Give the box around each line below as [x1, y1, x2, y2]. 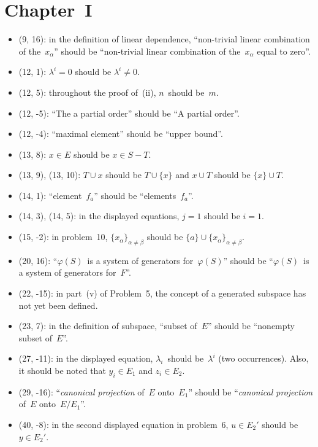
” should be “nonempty [207, 319, 295, 332]
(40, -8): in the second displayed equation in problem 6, [18, 418, 229, 430]
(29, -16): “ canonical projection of [18, 385, 145, 398]
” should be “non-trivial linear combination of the [54, 44, 241, 57]
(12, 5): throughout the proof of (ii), [18, 85, 156, 98]
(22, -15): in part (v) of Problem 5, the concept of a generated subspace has [18, 287, 306, 300]
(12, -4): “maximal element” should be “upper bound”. [18, 127, 223, 140]
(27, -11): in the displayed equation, [18, 352, 153, 365]
